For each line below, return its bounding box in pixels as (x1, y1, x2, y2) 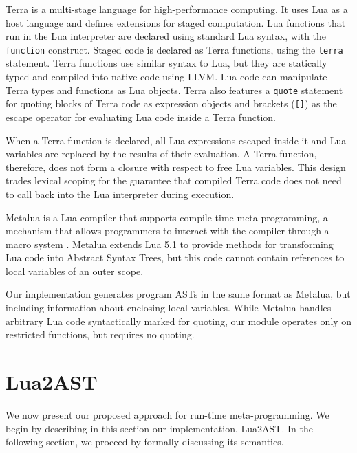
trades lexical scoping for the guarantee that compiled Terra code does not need (6, 173, 342, 188)
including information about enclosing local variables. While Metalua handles (6, 300, 332, 315)
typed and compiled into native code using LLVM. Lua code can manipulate (6, 69, 327, 84)
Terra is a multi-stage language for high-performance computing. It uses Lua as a (6, 2, 348, 16)
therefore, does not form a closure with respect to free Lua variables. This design (6, 159, 346, 174)
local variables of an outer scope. (6, 263, 144, 278)
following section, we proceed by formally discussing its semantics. (6, 434, 284, 449)
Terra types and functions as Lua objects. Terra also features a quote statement (6, 82, 343, 97)
